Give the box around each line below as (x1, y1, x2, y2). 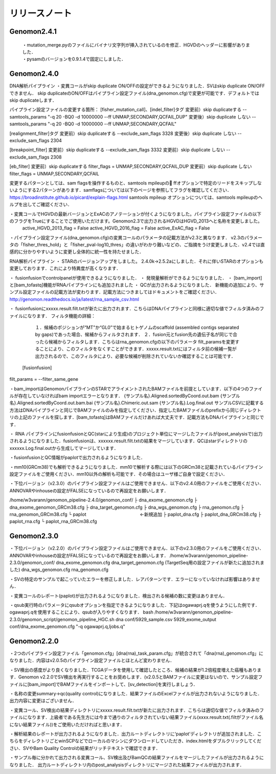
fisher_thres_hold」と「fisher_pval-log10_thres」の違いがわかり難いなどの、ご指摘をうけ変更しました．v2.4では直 (22, 242, 265, 248)
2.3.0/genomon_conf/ (9, 560, 55, 566)
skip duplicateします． (9, 97, 57, 103)
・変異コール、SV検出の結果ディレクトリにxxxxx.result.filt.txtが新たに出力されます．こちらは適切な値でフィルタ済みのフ (9, 707, 264, 713)
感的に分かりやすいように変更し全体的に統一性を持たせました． (9, 248, 144, 255)
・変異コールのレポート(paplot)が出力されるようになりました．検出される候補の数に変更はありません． (9, 593, 227, 599)
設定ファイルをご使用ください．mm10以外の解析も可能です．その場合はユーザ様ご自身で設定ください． (9, 471, 227, 477)
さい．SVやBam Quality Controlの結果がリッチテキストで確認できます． (9, 745, 160, 751)
